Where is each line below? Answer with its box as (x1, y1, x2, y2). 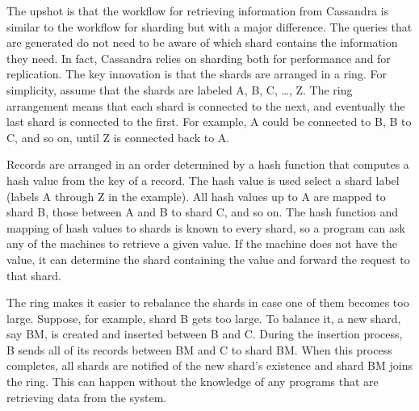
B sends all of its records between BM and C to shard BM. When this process (6, 341, 392, 358)
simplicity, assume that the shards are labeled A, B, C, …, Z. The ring (6, 81, 353, 98)
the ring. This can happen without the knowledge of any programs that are (6, 373, 379, 390)
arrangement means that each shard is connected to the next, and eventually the (6, 97, 405, 114)
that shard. (6, 266, 61, 283)
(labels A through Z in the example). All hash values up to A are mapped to (6, 187, 386, 204)
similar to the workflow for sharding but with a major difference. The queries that (6, 18, 413, 35)
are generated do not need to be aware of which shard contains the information (6, 34, 398, 51)
